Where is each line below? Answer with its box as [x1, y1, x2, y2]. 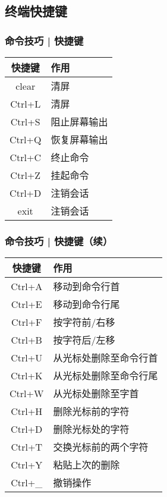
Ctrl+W [10, 386, 44, 400]
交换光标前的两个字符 [53, 440, 149, 454]
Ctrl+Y [11, 457, 43, 471]
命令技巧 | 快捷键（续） [5, 233, 113, 248]
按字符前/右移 [53, 315, 115, 329]
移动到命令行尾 [53, 297, 120, 312]
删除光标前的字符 [53, 404, 130, 419]
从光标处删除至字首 [53, 386, 139, 401]
